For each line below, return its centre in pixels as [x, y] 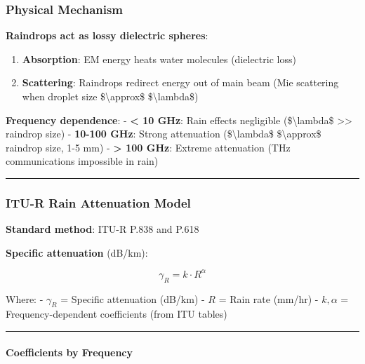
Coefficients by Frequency [69, 352]
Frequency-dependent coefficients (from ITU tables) [117, 314]
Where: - [25, 298]
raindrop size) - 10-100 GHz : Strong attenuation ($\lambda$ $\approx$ [164, 134]
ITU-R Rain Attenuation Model [98, 202]
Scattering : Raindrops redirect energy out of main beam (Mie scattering [180, 82]
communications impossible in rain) [82, 161]
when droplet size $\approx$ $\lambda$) [110, 96]
